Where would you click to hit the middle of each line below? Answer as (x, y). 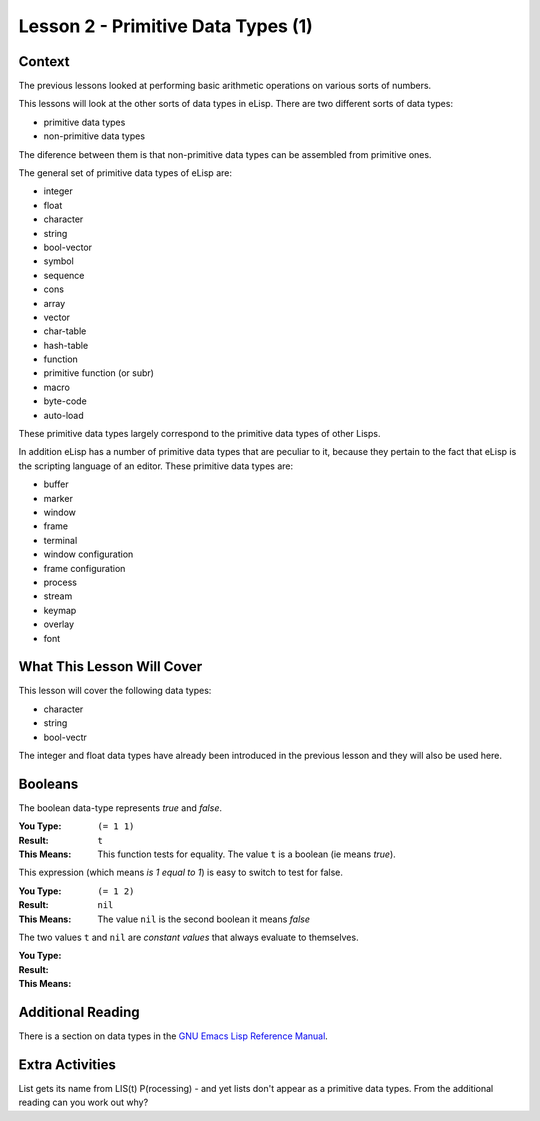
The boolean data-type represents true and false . (120, 807)
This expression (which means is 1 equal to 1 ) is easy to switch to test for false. (181, 872)
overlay (59, 624)
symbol (58, 261)
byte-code (65, 401)
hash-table (66, 345)
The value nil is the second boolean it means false (203, 919)
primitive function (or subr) (99, 373)
